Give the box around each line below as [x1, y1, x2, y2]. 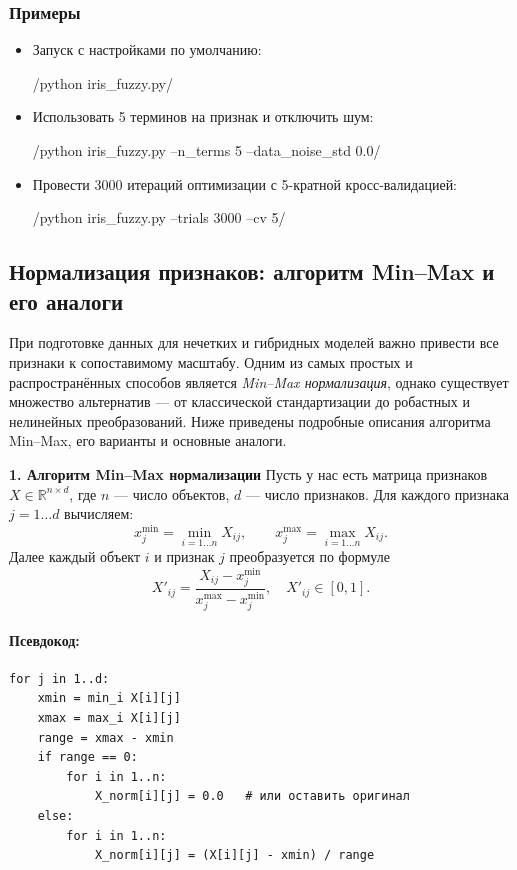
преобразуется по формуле [229, 546, 390, 567]
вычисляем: [64, 503, 134, 524]
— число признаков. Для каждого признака [245, 483, 509, 504]
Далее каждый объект [9, 546, 141, 567]
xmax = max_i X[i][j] [37, 710, 181, 725]
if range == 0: [37, 750, 138, 765]
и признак [154, 546, 215, 567]
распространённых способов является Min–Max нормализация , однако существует [9, 371, 509, 392]
